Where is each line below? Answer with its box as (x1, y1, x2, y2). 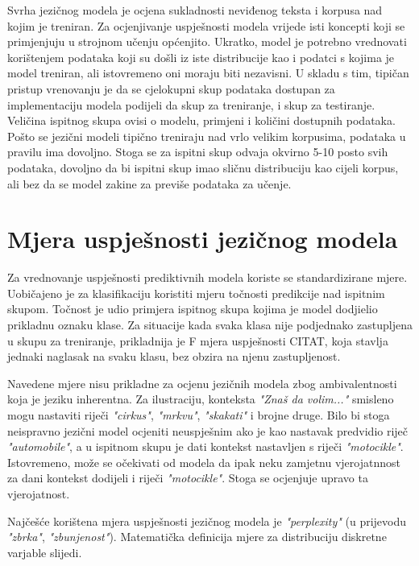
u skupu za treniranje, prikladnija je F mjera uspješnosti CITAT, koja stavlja (7, 332, 388, 349)
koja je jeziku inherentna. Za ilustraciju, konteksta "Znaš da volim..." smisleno (7, 390, 394, 407)
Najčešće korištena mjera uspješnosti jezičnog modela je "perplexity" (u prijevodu (7, 512, 407, 529)
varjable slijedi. (7, 543, 82, 560)
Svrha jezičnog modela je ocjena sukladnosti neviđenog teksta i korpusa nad (7, 2, 383, 18)
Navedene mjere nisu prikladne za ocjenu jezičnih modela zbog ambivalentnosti (7, 374, 397, 391)
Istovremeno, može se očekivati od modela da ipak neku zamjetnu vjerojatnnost (7, 453, 400, 470)
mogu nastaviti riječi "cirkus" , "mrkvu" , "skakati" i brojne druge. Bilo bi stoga (7, 407, 390, 423)
